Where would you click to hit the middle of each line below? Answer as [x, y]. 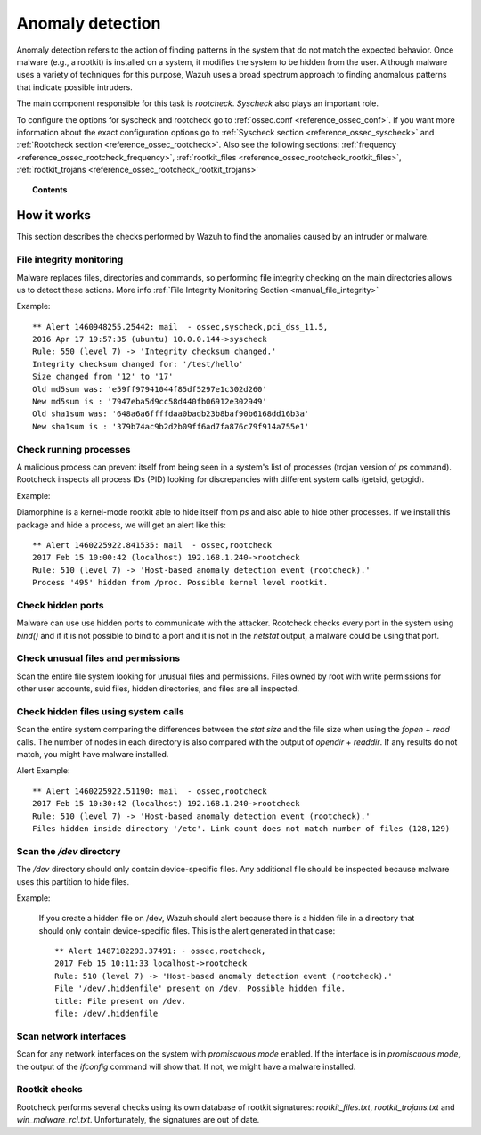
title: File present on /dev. [121, 1001]
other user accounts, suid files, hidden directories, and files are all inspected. [158, 689]
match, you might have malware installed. [93, 755]
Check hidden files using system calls [100, 711]
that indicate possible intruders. [74, 87]
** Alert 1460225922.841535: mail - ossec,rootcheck [152, 545]
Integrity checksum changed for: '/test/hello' [138, 364]
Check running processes [73, 449]
